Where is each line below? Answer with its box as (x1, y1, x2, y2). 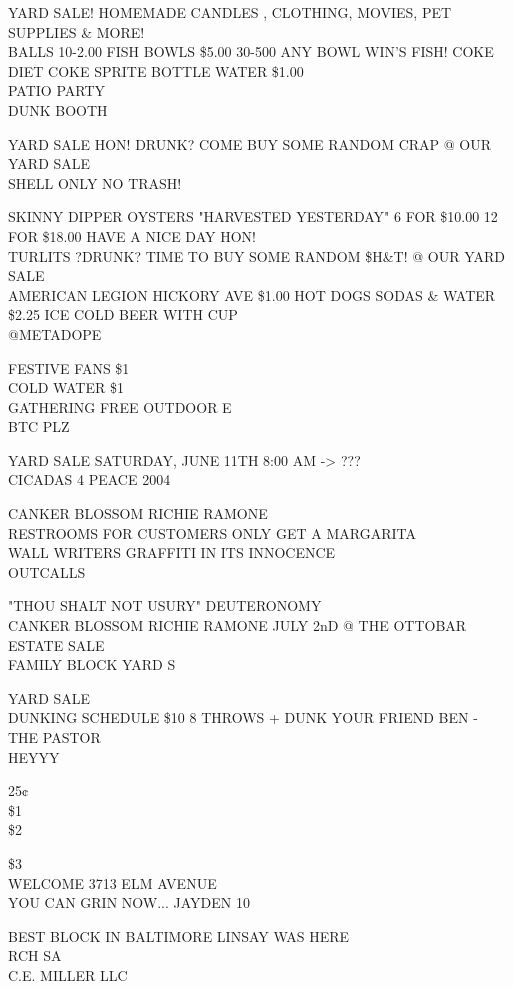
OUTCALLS (8, 561, 86, 582)
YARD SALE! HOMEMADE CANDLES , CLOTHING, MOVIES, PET (8, 2, 452, 22)
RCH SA (8, 945, 62, 966)
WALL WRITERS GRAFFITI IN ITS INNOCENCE (8, 542, 336, 563)
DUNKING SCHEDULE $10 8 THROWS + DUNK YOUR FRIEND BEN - (8, 707, 478, 728)
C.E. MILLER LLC (8, 964, 128, 985)
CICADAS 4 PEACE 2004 (8, 469, 171, 490)
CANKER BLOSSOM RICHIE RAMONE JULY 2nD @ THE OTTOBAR (8, 615, 467, 636)
